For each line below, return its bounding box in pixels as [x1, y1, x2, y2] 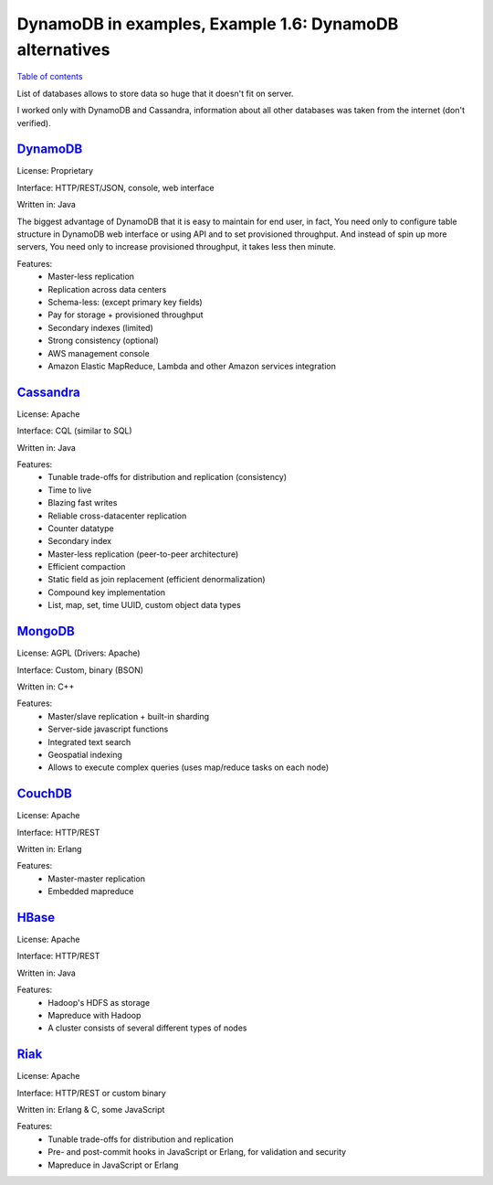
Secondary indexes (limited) [47, 322, 154, 333]
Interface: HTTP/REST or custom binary [16, 1087, 166, 1098]
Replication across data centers [47, 283, 167, 294]
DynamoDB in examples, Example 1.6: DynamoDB [16, 14, 399, 34]
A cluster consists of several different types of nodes [47, 1022, 247, 1033]
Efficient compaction [47, 561, 126, 572]
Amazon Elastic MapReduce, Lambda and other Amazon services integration [47, 360, 337, 371]
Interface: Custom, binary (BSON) [16, 664, 144, 676]
